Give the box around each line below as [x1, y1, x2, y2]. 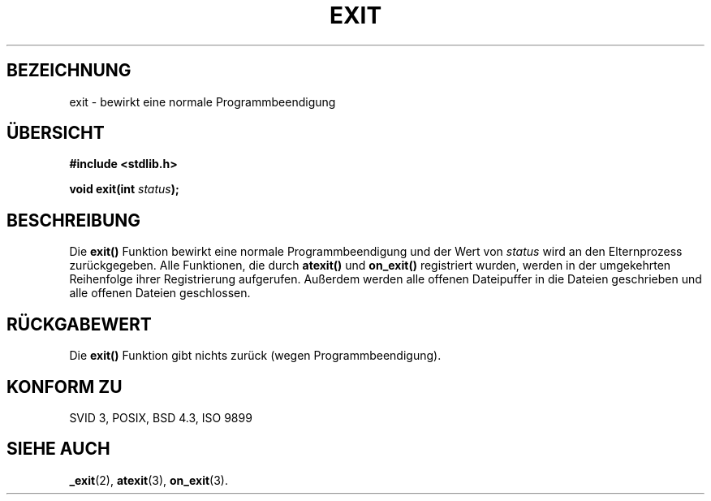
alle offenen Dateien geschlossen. [69, 286, 251, 300]
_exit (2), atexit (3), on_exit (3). [69, 473, 228, 487]
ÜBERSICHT [6, 123, 105, 144]
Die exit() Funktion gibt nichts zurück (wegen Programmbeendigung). [69, 348, 442, 363]
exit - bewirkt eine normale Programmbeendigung [69, 94, 336, 109]
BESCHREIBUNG [6, 209, 141, 231]
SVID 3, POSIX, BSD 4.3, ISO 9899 [69, 410, 252, 425]
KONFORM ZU [6, 376, 123, 397]
